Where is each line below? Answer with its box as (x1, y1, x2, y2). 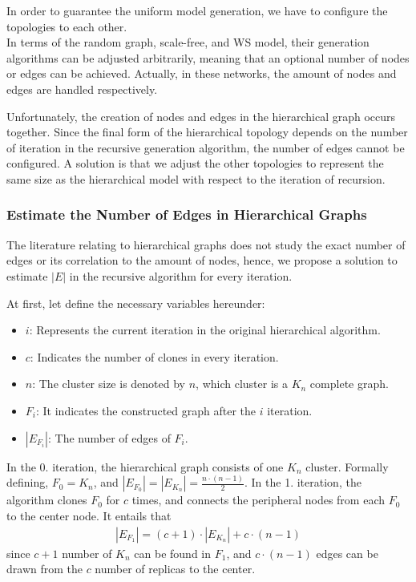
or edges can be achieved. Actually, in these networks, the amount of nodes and (6, 65, 397, 82)
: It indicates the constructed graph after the (35, 402, 256, 418)
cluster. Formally (305, 458, 389, 475)
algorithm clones (6, 491, 87, 508)
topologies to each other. (6, 18, 127, 34)
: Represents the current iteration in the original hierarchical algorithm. (29, 321, 381, 338)
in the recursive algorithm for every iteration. (69, 267, 293, 284)
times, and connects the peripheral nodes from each (131, 491, 385, 508)
